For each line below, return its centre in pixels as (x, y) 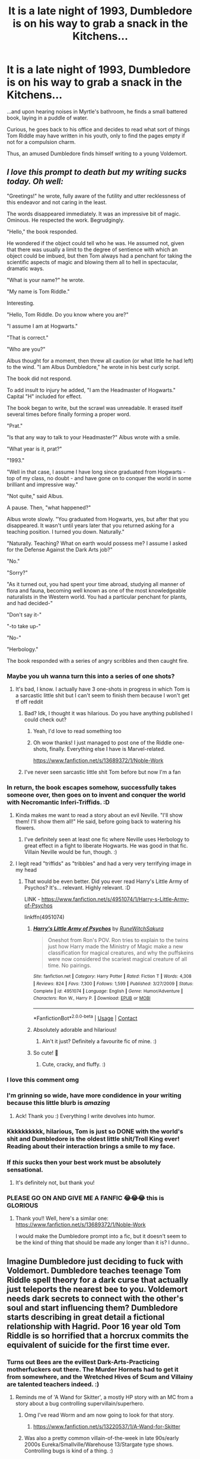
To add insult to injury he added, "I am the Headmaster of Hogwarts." (91, 390)
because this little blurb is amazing (58, 1103)
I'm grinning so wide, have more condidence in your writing (94, 1095)
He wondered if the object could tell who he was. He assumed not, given (96, 243)
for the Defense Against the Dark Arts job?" (60, 549)
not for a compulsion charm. (41, 142)
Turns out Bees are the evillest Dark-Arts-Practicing (83, 1362)
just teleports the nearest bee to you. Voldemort (97, 1289)
